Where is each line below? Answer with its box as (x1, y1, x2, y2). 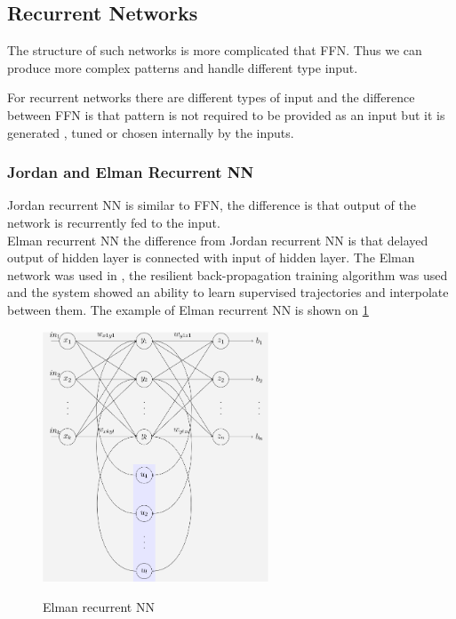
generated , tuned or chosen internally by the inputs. (7, 123, 294, 141)
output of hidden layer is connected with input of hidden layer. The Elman (7, 248, 415, 267)
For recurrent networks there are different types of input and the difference (7, 88, 415, 107)
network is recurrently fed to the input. (7, 213, 220, 231)
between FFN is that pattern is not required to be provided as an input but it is (7, 105, 445, 124)
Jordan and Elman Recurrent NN (7, 161, 254, 183)
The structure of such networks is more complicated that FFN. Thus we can (7, 41, 422, 60)
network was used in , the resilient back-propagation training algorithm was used (7, 265, 448, 284)
